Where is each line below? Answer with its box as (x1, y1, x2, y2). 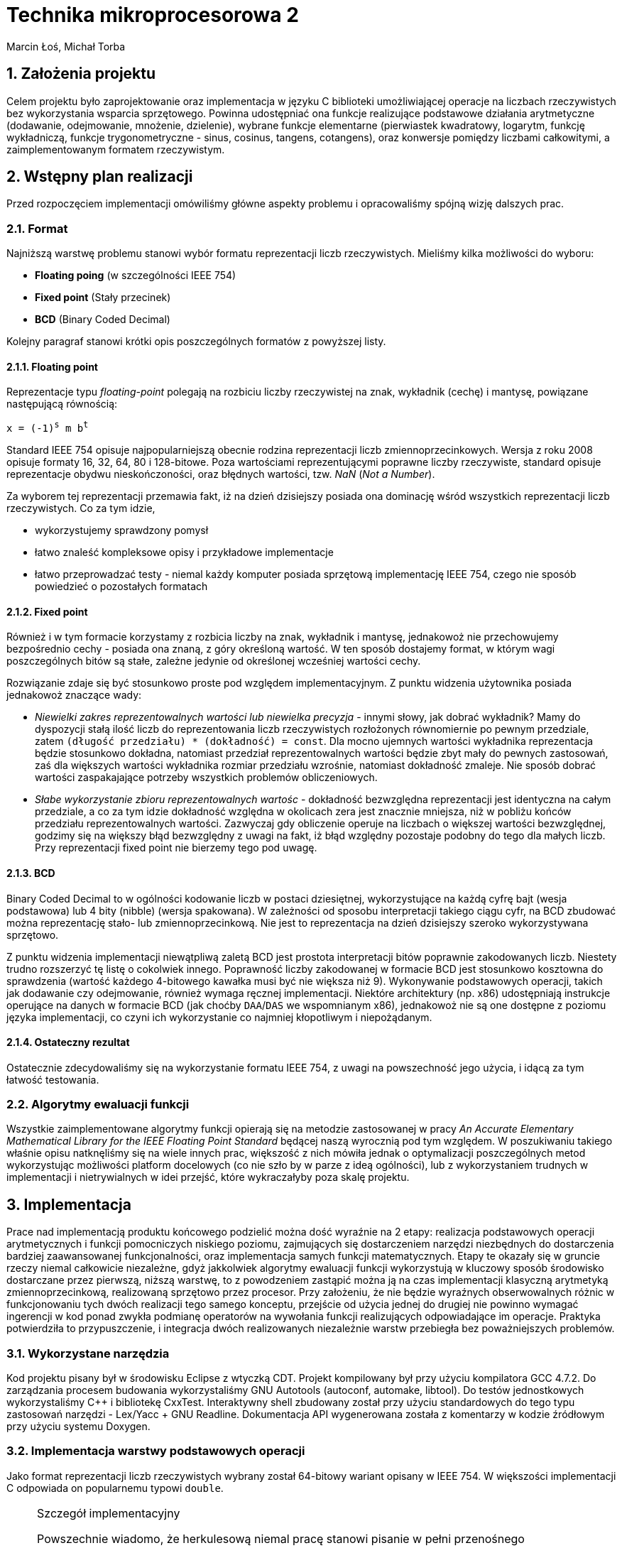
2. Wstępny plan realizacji (6, 168, 193, 186)
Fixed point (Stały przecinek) (35, 291, 171, 304)
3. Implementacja (6, 1195, 131, 1214)
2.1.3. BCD (6, 866, 55, 879)
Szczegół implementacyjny (37, 1505, 180, 1520)
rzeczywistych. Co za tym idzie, (6, 502, 155, 515)
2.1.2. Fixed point (6, 605, 88, 618)
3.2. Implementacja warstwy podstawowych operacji (6, 1444, 305, 1459)
